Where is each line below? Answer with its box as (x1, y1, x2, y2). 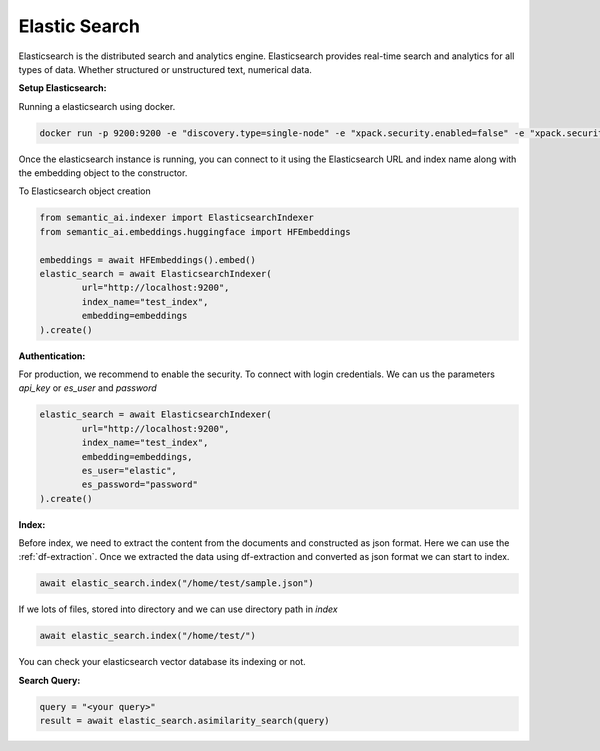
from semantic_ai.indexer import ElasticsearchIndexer (39, 212, 314, 224)
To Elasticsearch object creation (18, 185, 151, 197)
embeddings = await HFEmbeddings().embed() (39, 254, 257, 265)
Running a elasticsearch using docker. (18, 100, 176, 112)
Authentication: (18, 350, 86, 362)
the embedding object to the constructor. (18, 167, 188, 179)
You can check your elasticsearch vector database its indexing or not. (18, 656, 307, 668)
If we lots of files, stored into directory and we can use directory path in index (18, 603, 339, 615)
